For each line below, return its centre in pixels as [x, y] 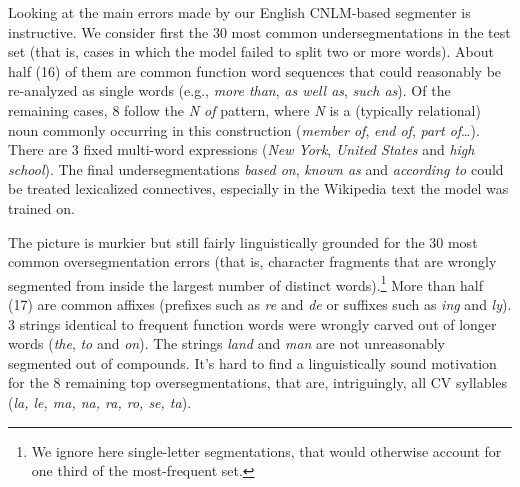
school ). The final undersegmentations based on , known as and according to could [256, 168]
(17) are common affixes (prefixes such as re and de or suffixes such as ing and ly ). [260, 303]
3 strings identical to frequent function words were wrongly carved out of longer [252, 323]
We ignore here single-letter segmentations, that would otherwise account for [266, 450]
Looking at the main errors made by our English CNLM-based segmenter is [239, 12]
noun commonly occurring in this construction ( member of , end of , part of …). [244, 129]
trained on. [41, 207]
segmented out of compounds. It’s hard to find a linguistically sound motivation [252, 362]
